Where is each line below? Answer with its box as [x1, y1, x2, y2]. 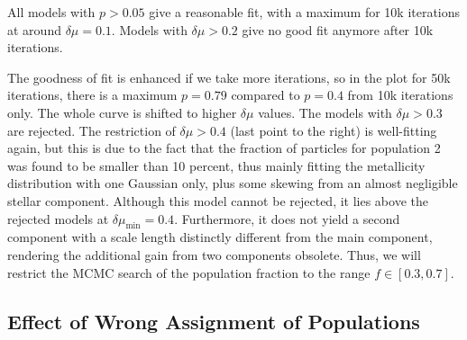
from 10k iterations [347, 85, 453, 104]
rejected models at [7, 209, 109, 228]
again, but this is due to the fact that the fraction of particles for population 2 [7, 139, 441, 157]
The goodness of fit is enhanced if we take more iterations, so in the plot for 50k [7, 67, 451, 86]
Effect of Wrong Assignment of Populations [7, 307, 420, 335]
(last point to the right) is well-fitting [230, 121, 437, 139]
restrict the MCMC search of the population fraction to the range [7, 263, 371, 282]
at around [7, 20, 61, 39]
